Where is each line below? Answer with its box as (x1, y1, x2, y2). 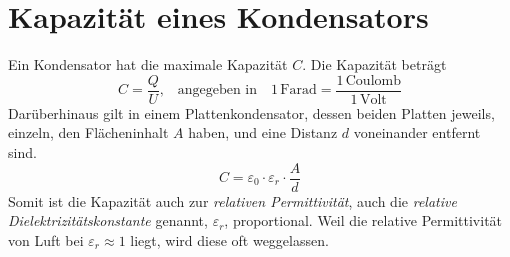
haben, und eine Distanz (188, 122, 338, 143)
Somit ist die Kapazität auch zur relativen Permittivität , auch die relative (8, 190, 457, 211)
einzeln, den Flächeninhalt (8, 122, 169, 143)
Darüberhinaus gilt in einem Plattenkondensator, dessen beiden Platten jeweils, (8, 102, 495, 123)
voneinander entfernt (353, 122, 481, 143)
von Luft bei (8, 229, 84, 250)
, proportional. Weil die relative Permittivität (224, 210, 503, 231)
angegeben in (177, 83, 257, 98)
